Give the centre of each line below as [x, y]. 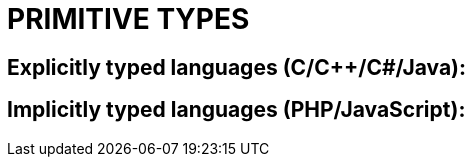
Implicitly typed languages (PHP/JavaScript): [236, 110]
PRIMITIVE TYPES [128, 19]
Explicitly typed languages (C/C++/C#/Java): [237, 67]
